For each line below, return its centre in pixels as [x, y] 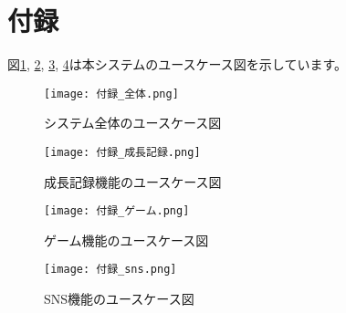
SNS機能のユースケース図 [119, 299]
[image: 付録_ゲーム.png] [117, 211]
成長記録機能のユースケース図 [133, 181]
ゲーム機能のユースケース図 [126, 240]
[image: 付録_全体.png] [111, 94]
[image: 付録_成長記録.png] [122, 152]
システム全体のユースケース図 [133, 123]
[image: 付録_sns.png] [110, 270]
